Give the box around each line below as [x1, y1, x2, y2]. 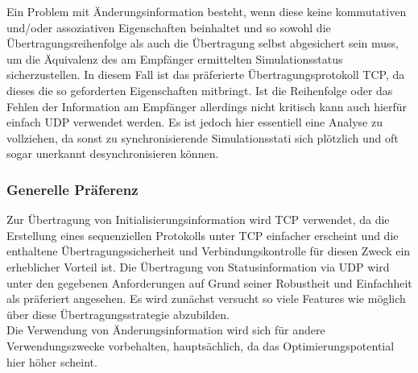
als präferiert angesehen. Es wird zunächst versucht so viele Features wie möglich [6, 290, 406, 307]
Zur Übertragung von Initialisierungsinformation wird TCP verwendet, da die [6, 211, 390, 228]
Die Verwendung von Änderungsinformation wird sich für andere [6, 321, 325, 338]
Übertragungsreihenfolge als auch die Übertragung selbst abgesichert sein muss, [6, 35, 399, 52]
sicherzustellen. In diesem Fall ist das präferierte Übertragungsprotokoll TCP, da [6, 66, 405, 83]
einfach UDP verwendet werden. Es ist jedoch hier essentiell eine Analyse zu [6, 114, 383, 131]
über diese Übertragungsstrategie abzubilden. [6, 305, 230, 322]
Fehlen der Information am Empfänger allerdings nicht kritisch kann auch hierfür [6, 97, 408, 114]
